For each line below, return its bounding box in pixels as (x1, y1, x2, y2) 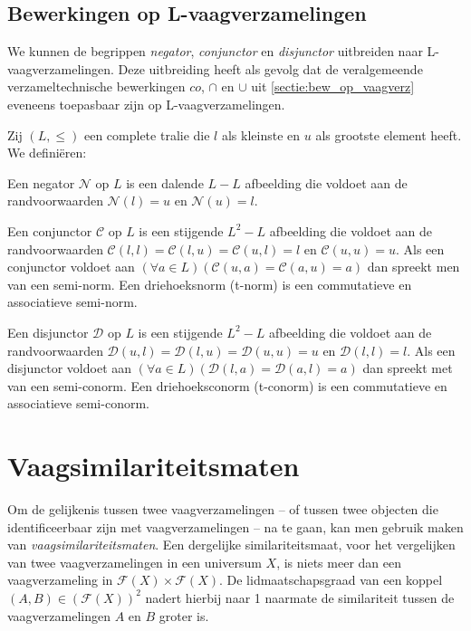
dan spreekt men (367, 257, 460, 276)
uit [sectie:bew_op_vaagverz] (251, 77, 415, 96)
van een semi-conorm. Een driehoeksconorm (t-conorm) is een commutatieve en (7, 376, 447, 395)
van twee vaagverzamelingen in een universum (7, 552, 262, 571)
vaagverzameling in (7, 570, 113, 589)
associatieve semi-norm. (7, 292, 138, 311)
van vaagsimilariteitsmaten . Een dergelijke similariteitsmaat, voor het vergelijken (7, 535, 456, 554)
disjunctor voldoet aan (7, 359, 132, 378)
